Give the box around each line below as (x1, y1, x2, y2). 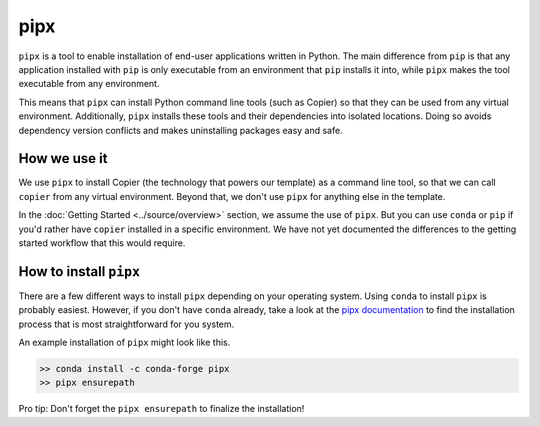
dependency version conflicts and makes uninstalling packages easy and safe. (18, 124, 344, 136)
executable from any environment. (18, 78, 160, 90)
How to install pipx (18, 263, 140, 280)
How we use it (18, 150, 108, 167)
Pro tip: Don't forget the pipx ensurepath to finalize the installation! (18, 403, 305, 415)
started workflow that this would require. (18, 236, 186, 249)
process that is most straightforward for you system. (18, 318, 235, 330)
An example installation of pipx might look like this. (18, 336, 231, 349)
